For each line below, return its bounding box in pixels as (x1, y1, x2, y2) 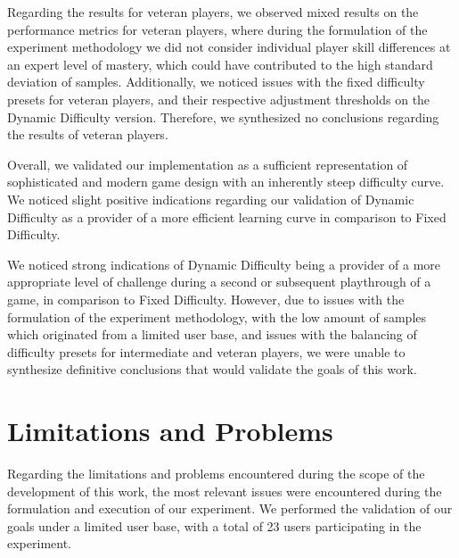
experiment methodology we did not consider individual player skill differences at (7, 37, 451, 56)
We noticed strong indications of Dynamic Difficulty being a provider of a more (7, 254, 441, 273)
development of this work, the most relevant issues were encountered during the (7, 481, 442, 500)
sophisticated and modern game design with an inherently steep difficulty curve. (7, 172, 445, 191)
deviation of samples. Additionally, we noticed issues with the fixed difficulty (7, 72, 425, 91)
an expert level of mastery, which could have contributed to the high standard (7, 54, 433, 73)
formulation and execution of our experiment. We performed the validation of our (7, 499, 453, 518)
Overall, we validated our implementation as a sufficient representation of (7, 154, 408, 173)
